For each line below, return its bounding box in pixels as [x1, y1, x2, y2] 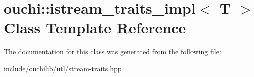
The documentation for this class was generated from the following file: [4, 46, 221, 57]
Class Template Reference [4, 17, 186, 38]
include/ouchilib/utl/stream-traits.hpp [4, 63, 122, 73]
